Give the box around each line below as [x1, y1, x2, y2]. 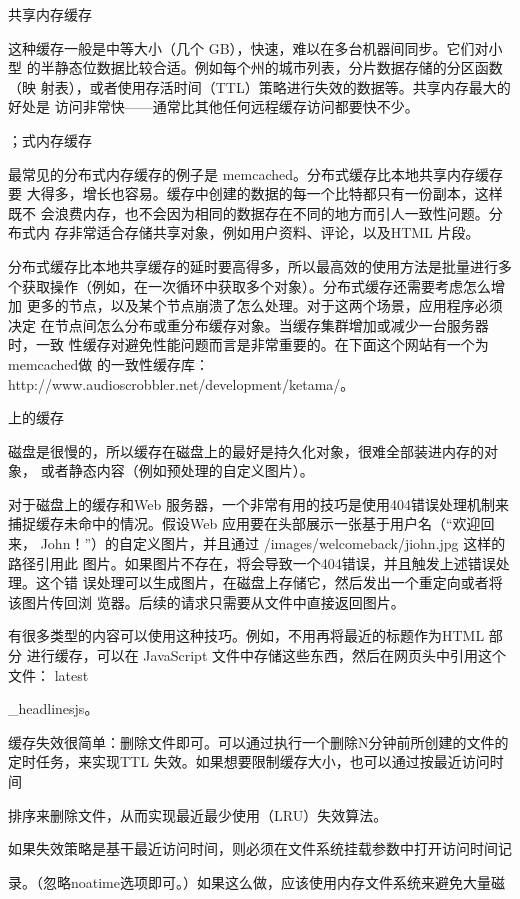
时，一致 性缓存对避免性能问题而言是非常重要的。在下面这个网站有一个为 [8, 334, 489, 355]
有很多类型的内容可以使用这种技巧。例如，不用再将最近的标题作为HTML [8, 625, 485, 646]
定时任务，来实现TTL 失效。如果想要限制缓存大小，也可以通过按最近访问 [8, 751, 490, 772]
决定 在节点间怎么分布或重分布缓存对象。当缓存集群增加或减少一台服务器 [8, 314, 489, 335]
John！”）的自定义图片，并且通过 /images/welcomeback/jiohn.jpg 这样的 [40, 533, 506, 554]
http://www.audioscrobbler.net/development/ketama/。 [8, 373, 355, 394]
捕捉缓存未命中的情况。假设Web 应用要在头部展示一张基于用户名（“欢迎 [8, 513, 481, 534]
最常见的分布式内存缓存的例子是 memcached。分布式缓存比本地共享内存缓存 [8, 163, 504, 184]
